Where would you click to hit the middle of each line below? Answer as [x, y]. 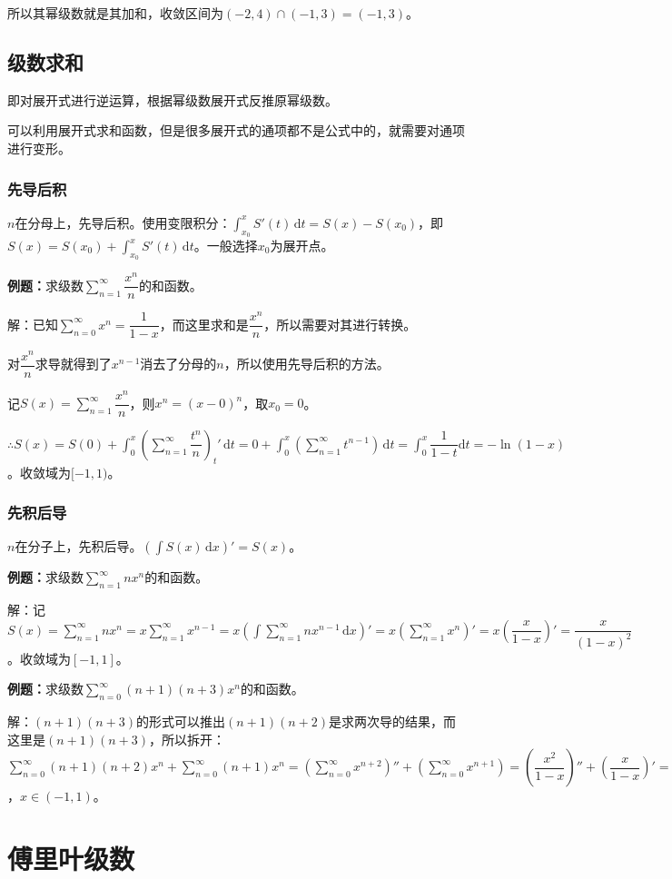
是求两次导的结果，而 [392, 721]
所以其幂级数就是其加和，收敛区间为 [115, 13]
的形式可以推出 [181, 721]
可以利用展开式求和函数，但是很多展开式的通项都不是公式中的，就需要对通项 [236, 130]
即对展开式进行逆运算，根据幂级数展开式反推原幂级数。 [173, 99]
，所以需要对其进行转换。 [340, 324]
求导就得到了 [73, 364]
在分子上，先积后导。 [79, 546]
